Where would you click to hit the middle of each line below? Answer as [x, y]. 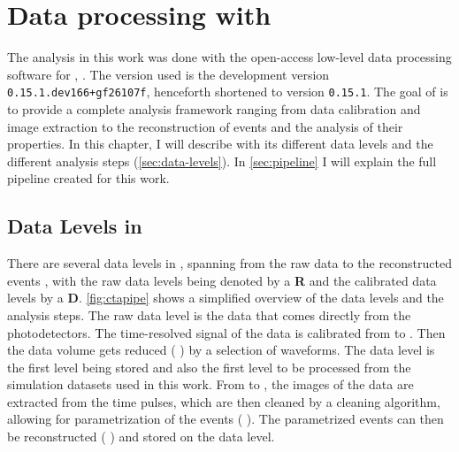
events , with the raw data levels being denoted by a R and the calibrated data [222, 280]
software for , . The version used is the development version [168, 74]
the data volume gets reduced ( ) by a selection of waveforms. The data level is [221, 350]
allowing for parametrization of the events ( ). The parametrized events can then [226, 419]
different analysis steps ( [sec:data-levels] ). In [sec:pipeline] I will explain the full [222, 161]
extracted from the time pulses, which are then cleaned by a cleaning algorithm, [224, 401]
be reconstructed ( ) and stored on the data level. [141, 437]
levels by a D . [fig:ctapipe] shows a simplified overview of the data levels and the [226, 298]
